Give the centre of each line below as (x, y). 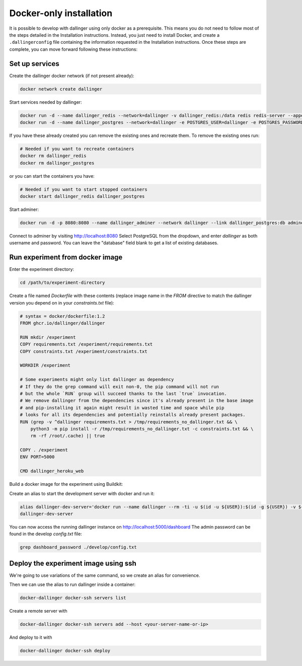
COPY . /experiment (44, 450)
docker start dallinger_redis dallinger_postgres (82, 197)
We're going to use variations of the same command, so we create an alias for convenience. (105, 575)
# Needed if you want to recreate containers (77, 149)
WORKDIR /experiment (45, 365)
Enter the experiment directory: (42, 269)
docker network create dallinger (61, 89)
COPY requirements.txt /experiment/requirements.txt (86, 344)
